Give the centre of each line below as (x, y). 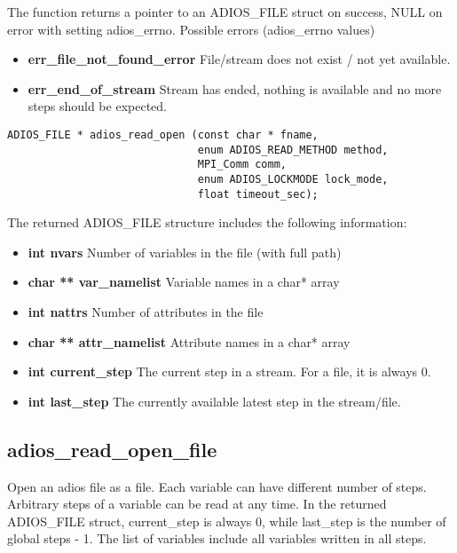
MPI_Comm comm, (242, 165)
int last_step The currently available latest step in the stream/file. (214, 401)
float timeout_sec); (258, 194)
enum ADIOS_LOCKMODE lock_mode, (293, 179)
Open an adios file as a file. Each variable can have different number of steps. (217, 486)
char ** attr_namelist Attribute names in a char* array (189, 341)
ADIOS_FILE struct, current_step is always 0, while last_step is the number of (227, 521)
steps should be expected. (97, 106)
